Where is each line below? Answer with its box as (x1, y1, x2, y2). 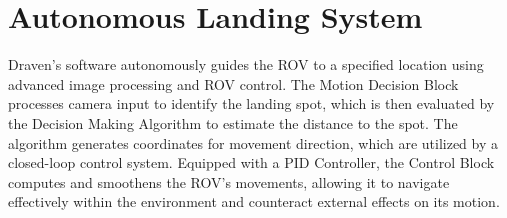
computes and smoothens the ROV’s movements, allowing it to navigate (8, 171, 450, 192)
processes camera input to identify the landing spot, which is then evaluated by (8, 93, 495, 114)
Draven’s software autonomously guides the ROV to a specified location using (8, 54, 484, 75)
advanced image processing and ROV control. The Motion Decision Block (8, 73, 459, 94)
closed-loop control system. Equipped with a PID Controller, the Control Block (8, 152, 495, 173)
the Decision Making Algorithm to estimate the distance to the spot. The (8, 112, 458, 133)
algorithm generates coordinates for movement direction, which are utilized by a (8, 132, 498, 153)
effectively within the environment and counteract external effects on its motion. (8, 191, 500, 212)
